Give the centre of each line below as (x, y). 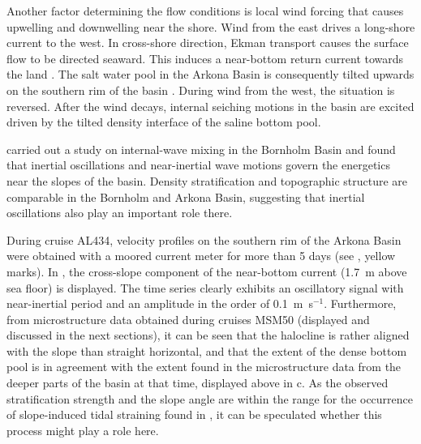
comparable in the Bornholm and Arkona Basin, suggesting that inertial (186, 196)
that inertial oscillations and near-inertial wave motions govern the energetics (198, 165)
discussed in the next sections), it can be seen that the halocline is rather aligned (208, 335)
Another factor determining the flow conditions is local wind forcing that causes (205, 11)
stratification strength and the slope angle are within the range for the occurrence (210, 398)
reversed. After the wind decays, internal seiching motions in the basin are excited (210, 106)
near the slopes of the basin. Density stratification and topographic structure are (207, 180)
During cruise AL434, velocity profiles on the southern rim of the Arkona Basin (204, 239)
